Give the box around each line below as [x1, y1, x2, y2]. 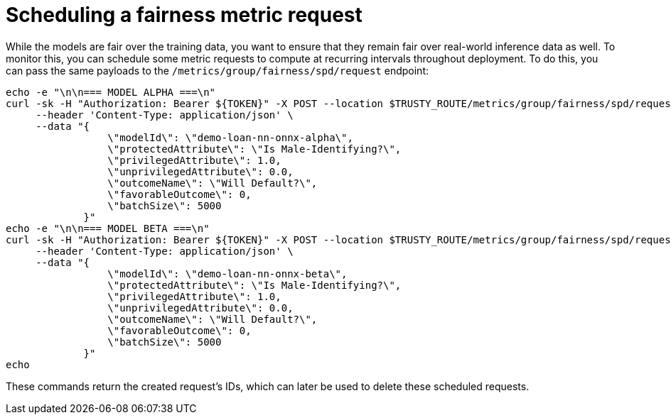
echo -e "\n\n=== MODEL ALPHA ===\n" [6, 86, 216, 98]
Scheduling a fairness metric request [6, 3, 363, 27]
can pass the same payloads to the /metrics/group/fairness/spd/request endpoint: [6, 64, 429, 77]
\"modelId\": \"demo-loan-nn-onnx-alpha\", [107, 131, 353, 143]
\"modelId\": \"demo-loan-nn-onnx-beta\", [107, 267, 348, 280]
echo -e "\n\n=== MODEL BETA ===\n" [6, 222, 210, 234]
